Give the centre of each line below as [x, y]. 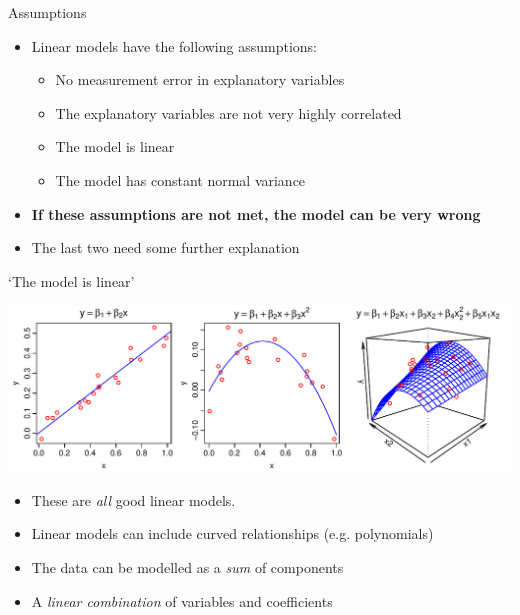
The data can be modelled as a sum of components [187, 566]
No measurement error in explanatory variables [200, 79]
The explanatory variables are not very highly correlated [228, 112]
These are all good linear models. [133, 499]
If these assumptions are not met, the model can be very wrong [256, 213]
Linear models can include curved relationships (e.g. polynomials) [232, 533]
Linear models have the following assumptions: [174, 45]
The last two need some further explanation [165, 247]
